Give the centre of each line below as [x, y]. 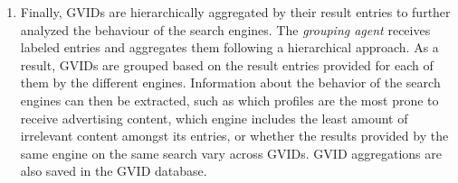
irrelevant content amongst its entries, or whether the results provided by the [234, 136]
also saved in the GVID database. [114, 171]
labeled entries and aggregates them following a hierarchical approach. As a [229, 47]
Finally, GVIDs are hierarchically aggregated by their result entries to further [235, 12]
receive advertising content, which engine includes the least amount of [214, 118]
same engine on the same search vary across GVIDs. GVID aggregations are [231, 153]
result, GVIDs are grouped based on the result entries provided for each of [227, 64]
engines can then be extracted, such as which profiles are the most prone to [229, 100]
